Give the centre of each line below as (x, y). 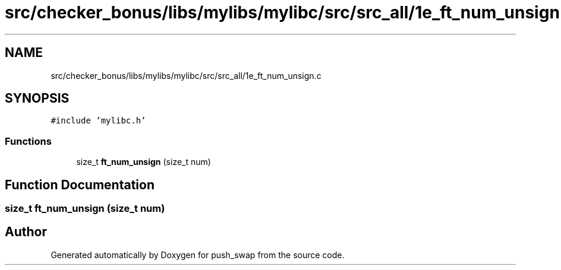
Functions (28, 141)
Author (26, 232)
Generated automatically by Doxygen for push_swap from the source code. (198, 255)
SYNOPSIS (37, 99)
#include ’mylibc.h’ (98, 121)
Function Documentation (80, 185)
